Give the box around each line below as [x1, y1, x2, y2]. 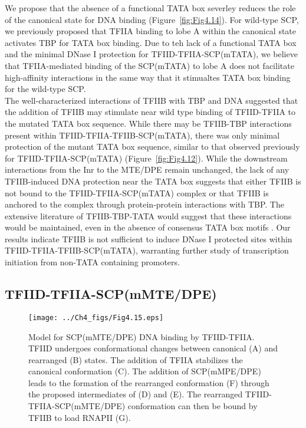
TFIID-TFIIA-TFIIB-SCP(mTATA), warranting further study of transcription [5, 244, 289, 256]
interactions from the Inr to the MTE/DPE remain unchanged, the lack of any [5, 163, 289, 176]
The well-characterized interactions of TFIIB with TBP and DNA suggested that [5, 94, 298, 106]
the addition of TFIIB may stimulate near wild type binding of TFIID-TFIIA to [5, 106, 296, 118]
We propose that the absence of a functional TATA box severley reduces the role [5, 2, 296, 14]
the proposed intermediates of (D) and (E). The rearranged [28, 388, 243, 400]
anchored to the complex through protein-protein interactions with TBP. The [5, 198, 284, 210]
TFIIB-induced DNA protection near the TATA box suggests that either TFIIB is [5, 175, 301, 187]
